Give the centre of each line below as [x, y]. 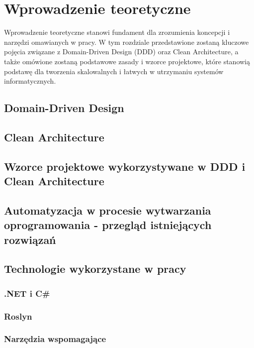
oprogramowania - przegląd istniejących [108, 225]
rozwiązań [30, 239]
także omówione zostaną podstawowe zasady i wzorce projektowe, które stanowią [127, 61]
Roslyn [18, 316]
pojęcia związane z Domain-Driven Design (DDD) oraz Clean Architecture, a [121, 52]
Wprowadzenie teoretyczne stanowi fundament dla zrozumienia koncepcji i [117, 32]
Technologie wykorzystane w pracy [95, 269]
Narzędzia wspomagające [55, 339]
